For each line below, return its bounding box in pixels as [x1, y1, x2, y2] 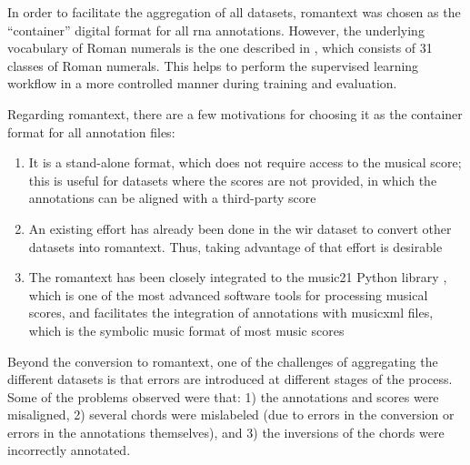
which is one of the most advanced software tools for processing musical [28, 285, 428, 304]
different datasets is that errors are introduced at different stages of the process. [7, 369, 453, 389]
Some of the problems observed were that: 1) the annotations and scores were [7, 387, 439, 406]
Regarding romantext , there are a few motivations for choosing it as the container [7, 104, 463, 123]
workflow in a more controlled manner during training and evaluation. [7, 74, 397, 93]
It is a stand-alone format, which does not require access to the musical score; [28, 153, 462, 172]
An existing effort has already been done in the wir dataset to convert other [28, 218, 452, 238]
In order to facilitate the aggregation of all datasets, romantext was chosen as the [7, 3, 461, 21]
